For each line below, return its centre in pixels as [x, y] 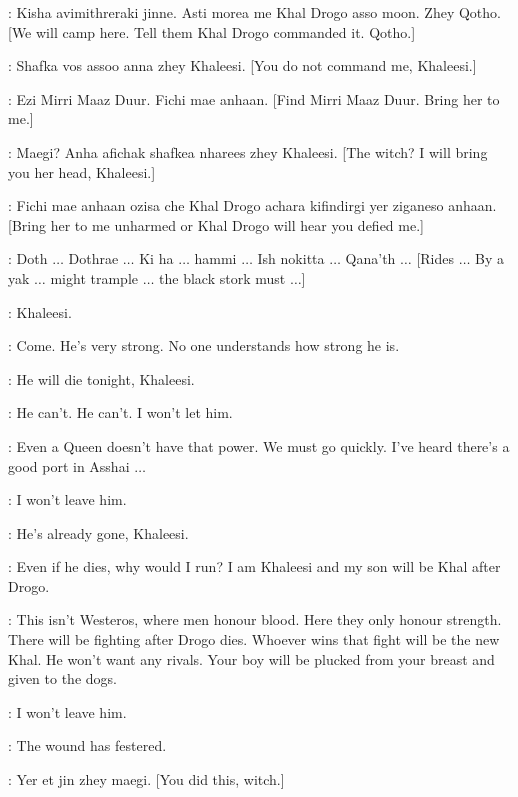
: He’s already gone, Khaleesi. [98, 532]
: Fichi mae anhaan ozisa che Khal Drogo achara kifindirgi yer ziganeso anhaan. [252, 205]
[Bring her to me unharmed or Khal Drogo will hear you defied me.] [216, 224]
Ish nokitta [291, 258]
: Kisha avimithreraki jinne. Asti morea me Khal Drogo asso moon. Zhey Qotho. [254, 12]
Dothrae [93, 258]
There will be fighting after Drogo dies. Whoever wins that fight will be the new [254, 639]
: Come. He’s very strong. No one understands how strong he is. [204, 345]
